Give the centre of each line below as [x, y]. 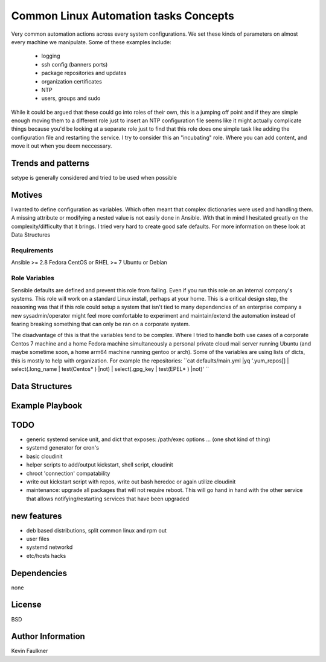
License [26, 605]
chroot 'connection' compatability [68, 473]
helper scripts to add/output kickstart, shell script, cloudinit [100, 465]
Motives [27, 195]
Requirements [32, 250]
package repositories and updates [84, 73]
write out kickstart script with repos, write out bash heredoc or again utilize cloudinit [131, 482]
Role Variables [33, 278]
